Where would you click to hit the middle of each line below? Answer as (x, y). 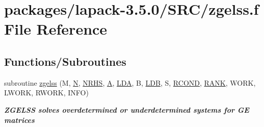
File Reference (56, 29)
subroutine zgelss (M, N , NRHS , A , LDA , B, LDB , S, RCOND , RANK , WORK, (130, 82)
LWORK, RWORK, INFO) (46, 93)
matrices (19, 120)
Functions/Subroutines (65, 61)
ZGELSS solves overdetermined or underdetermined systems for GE (127, 109)
